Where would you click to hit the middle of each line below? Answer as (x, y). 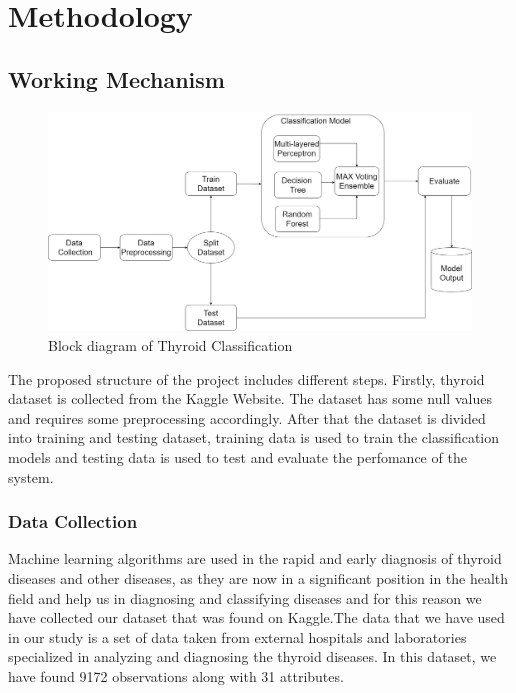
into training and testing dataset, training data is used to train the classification (254, 437)
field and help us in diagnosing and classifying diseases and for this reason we (245, 597)
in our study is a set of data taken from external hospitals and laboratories (237, 636)
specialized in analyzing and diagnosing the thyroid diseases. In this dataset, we (252, 656)
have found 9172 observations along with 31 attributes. (176, 675)
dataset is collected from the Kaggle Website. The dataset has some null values (250, 398)
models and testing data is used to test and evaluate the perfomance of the (237, 457)
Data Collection (73, 521)
